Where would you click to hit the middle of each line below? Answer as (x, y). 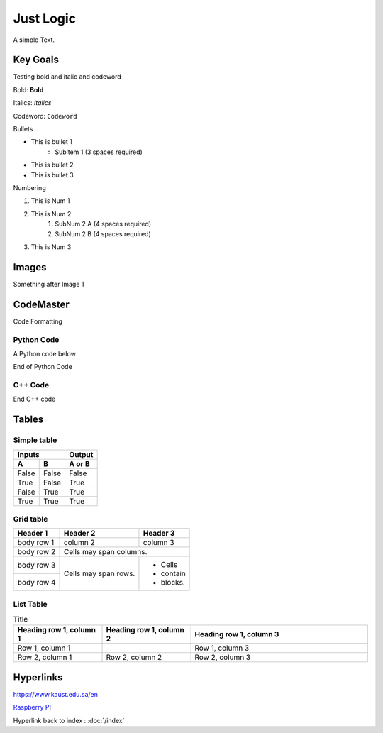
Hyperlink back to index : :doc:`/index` (69, 720)
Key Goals (36, 60)
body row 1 (36, 543)
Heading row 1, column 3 (237, 634)
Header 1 (33, 534)
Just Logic (45, 18)
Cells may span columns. (105, 552)
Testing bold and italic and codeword (67, 77)
